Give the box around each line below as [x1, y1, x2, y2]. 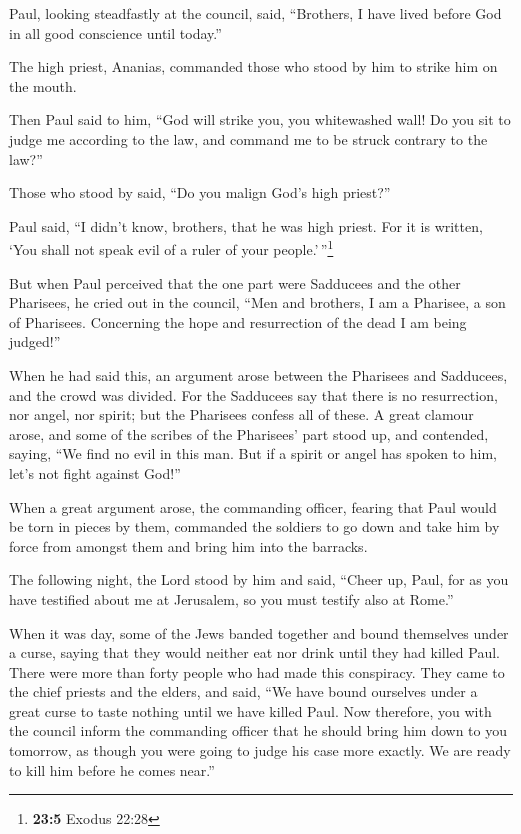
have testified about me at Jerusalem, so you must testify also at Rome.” [9, 588, 454, 609]
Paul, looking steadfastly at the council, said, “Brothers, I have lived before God [9, 3, 502, 23]
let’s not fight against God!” [9, 462, 181, 483]
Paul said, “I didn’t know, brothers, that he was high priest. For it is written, [9, 215, 483, 236]
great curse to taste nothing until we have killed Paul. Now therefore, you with [9, 700, 492, 721]
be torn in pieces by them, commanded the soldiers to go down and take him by [9, 516, 500, 537]
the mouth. [9, 75, 77, 96]
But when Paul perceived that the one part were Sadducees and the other [9, 272, 461, 293]
